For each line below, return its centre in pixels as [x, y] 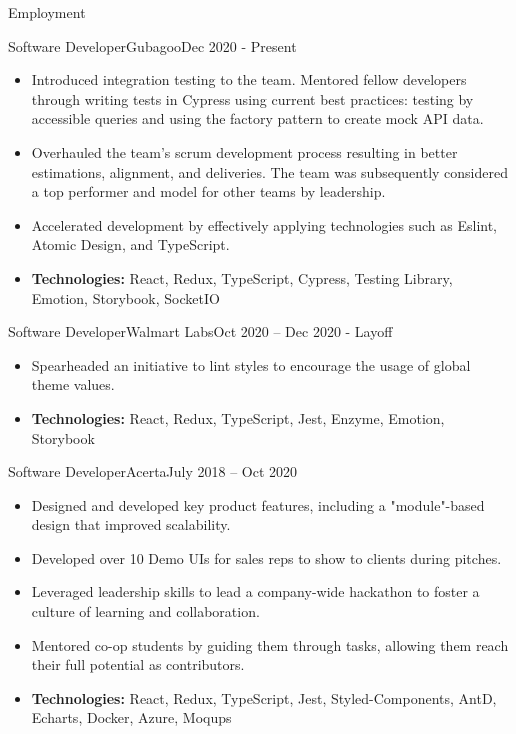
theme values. [73, 384]
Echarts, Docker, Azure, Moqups [131, 717]
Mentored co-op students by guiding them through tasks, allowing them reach [270, 644]
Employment [47, 12]
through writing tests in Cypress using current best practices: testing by [252, 98]
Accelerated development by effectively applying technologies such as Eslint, [264, 224]
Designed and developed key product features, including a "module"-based [258, 504]
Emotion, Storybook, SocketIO [125, 297]
